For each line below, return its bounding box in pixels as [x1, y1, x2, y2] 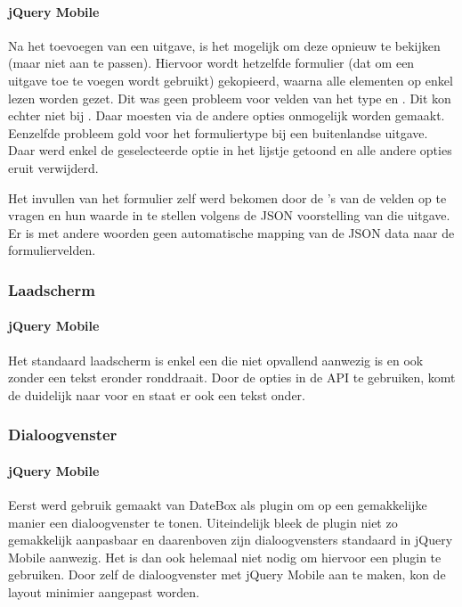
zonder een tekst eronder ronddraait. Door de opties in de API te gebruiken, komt [8, 368, 456, 387]
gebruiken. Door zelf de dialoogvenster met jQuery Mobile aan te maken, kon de [8, 565, 446, 584]
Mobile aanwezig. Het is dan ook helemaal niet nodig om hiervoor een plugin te [8, 547, 442, 566]
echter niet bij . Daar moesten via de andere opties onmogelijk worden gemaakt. [8, 106, 445, 125]
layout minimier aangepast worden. [8, 582, 199, 601]
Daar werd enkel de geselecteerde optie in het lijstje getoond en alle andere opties [8, 141, 452, 160]
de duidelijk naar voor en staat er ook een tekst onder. [8, 385, 305, 404]
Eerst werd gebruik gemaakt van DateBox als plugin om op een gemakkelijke [8, 495, 427, 513]
